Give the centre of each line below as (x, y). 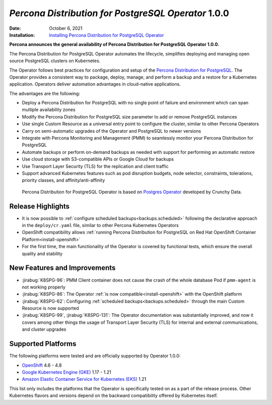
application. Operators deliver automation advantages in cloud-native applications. (95, 84)
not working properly (44, 287)
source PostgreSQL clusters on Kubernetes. (55, 61)
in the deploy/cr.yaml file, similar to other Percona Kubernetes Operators (100, 225)
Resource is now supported (50, 308)
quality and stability (42, 253)
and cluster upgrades (44, 329)
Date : (15, 28)
